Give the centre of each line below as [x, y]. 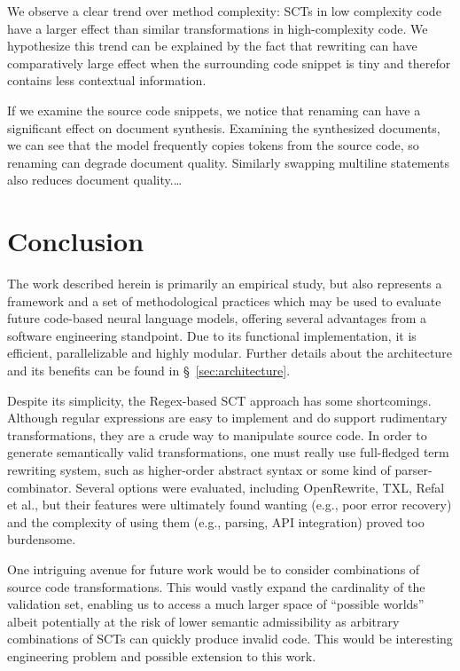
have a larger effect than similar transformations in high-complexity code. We [218, 28]
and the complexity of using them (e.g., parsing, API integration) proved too [216, 521]
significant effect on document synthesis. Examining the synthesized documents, [224, 127]
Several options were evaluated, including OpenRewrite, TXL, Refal [260, 487]
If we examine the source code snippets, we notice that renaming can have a [214, 110]
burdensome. [42, 539]
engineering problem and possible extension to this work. [162, 655]
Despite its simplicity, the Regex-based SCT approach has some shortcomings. [219, 400]
